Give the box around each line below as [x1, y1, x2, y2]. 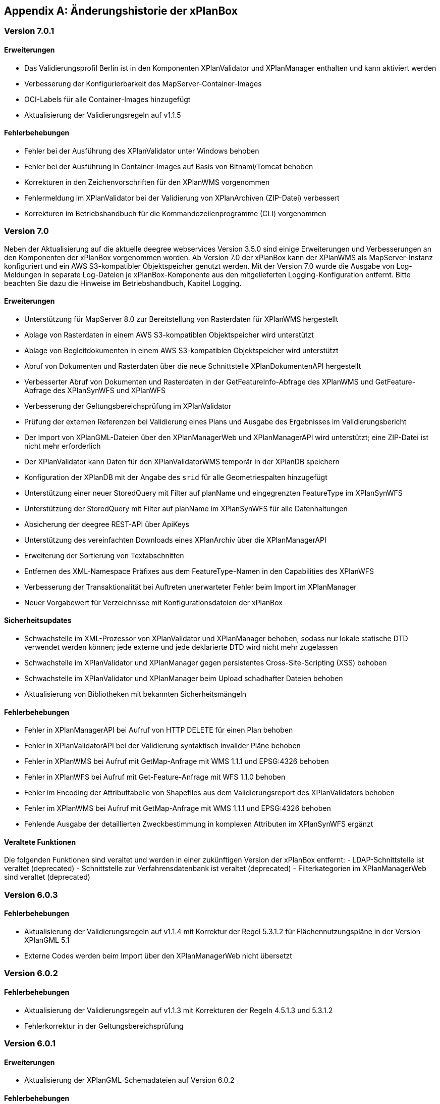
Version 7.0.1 [4, 26, 54, 36]
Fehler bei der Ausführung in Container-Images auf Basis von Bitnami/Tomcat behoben [24, 162, 313, 171]
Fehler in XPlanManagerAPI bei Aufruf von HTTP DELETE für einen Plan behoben [24, 726, 293, 735]
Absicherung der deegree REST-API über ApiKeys [24, 519, 189, 529]
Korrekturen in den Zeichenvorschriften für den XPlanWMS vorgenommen [24, 177, 270, 186]
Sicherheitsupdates [4, 616, 72, 625]
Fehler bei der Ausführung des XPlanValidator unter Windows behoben [24, 146, 259, 155]
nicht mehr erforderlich [24, 441, 101, 450]
